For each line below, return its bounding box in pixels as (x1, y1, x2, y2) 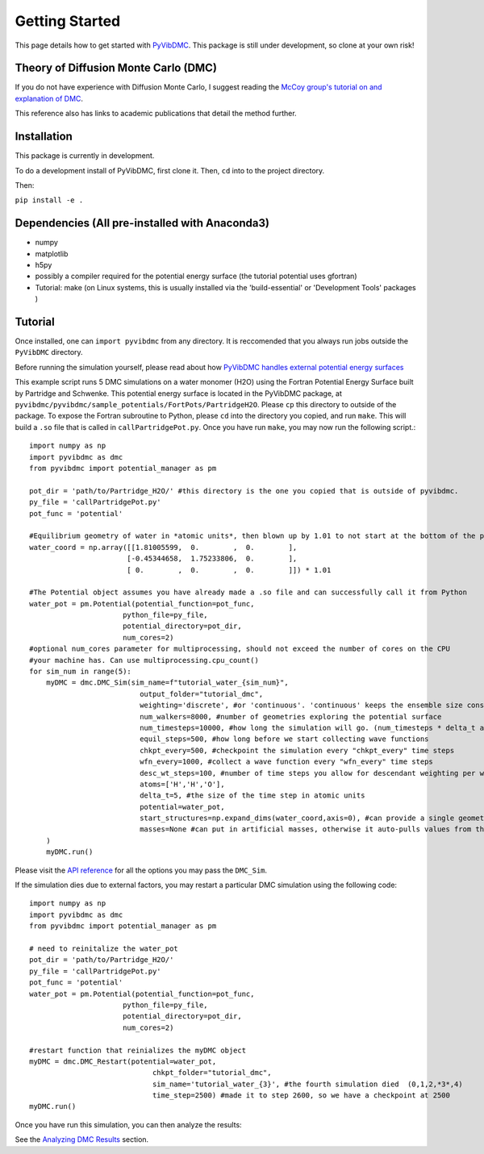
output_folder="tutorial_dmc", (140, 689, 264, 698)
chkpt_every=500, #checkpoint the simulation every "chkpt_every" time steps (140, 746, 455, 755)
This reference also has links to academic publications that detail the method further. (15, 109, 298, 119)
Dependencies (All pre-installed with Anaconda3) (15, 216, 270, 230)
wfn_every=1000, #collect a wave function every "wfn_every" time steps (140, 757, 433, 766)
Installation (15, 130, 73, 144)
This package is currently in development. (15, 151, 155, 160)
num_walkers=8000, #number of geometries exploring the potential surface (140, 712, 442, 721)
